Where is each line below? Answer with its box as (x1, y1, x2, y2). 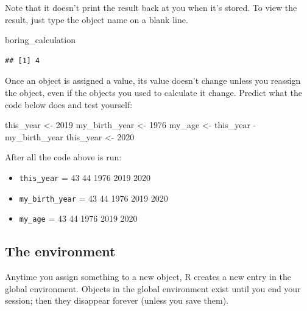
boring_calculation (5, 33, 76, 46)
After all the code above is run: (5, 151, 122, 163)
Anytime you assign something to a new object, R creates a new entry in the (5, 270, 291, 283)
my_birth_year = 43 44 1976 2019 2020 (19, 191, 168, 204)
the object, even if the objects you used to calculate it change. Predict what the (5, 86, 303, 98)
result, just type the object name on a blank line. (5, 13, 188, 26)
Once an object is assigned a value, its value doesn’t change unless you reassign (5, 74, 301, 87)
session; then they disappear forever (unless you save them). (5, 294, 228, 307)
